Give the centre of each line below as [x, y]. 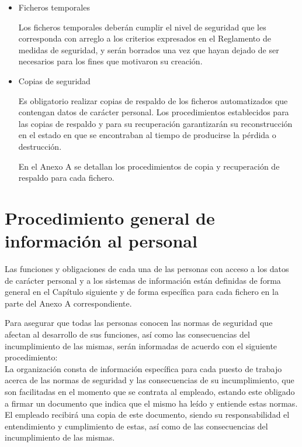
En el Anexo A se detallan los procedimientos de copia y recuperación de [149, 166]
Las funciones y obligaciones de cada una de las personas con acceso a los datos [147, 269]
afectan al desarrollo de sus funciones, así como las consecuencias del [127, 334]
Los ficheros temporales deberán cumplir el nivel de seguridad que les [142, 27]
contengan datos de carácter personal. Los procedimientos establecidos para [154, 112]
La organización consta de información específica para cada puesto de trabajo [143, 368]
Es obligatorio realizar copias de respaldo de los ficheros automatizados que [153, 100]
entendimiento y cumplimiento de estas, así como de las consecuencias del [136, 426]
